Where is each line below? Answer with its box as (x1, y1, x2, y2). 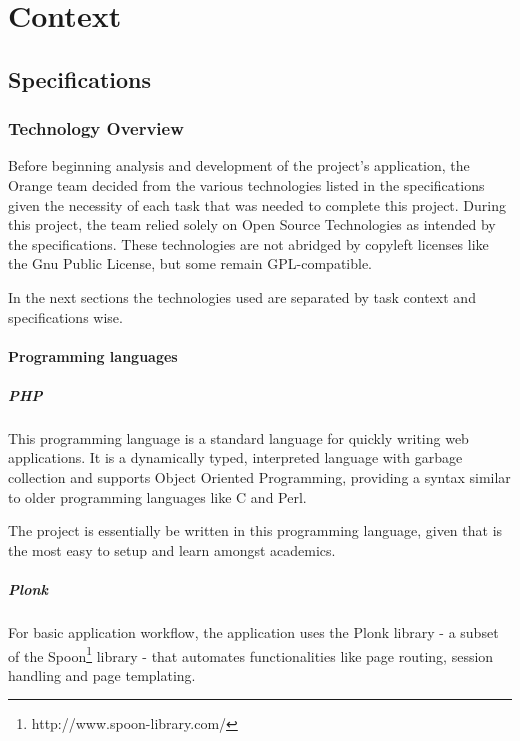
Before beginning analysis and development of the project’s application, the (8, 155, 470, 176)
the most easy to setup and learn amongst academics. (8, 539, 336, 560)
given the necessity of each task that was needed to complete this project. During (8, 194, 506, 215)
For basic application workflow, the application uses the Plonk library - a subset (8, 622, 499, 642)
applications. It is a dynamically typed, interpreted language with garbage (8, 447, 463, 468)
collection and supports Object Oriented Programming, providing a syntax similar (8, 467, 511, 488)
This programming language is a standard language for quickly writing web (8, 427, 469, 448)
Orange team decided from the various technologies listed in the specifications (8, 174, 485, 195)
